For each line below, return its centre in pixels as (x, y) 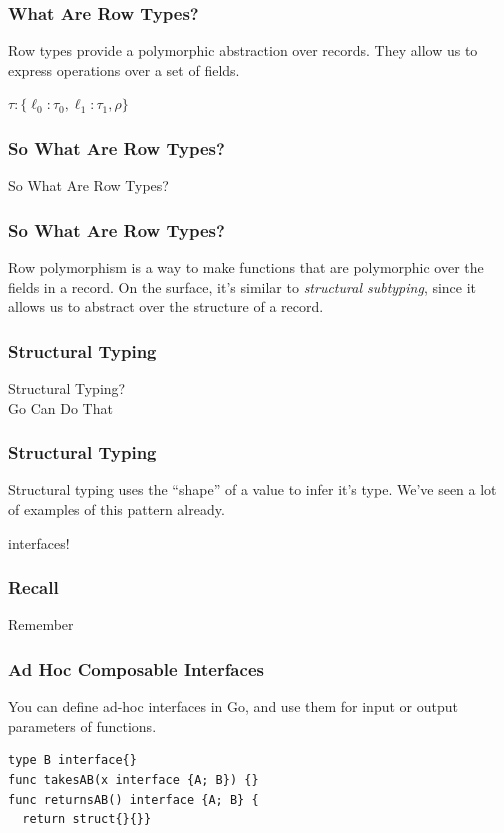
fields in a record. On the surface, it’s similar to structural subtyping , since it (242, 286)
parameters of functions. (82, 725)
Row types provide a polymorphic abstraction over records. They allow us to (243, 50)
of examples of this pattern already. (116, 509)
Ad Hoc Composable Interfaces (136, 668)
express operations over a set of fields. (124, 69)
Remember (41, 624)
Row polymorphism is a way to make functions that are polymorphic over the (246, 267)
